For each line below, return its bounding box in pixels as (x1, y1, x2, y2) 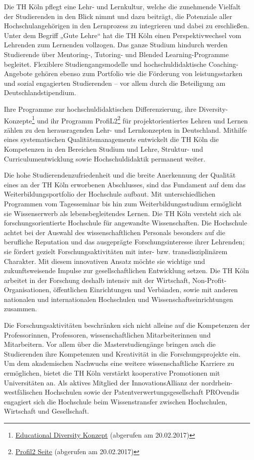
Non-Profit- (192, 275, 227, 285)
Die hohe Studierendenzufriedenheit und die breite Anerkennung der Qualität (4, 170, 236, 180)
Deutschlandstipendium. (4, 87, 76, 98)
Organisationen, (4, 284, 51, 295)
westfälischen (4, 387, 43, 397)
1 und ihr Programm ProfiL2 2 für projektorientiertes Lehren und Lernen (32, 114, 248, 125)
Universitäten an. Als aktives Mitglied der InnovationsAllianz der (4, 377, 199, 387)
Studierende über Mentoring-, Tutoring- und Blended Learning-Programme (4, 49, 229, 59)
